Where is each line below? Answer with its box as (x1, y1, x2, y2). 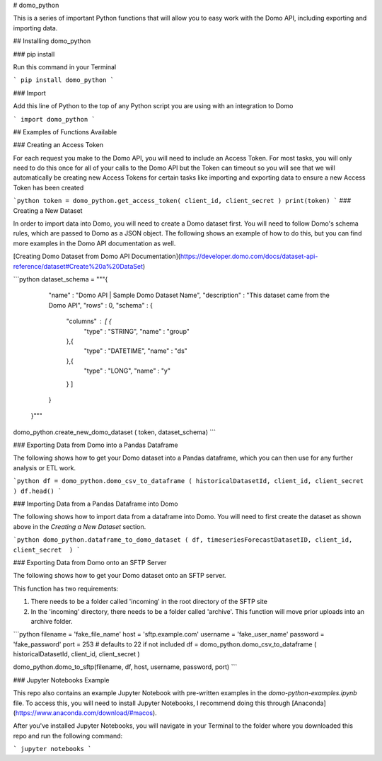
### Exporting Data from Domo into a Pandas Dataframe (13, 441, 178, 449)
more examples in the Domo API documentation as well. (13, 239, 176, 248)
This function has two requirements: (13, 584, 119, 593)
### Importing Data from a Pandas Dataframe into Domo (13, 499, 178, 509)
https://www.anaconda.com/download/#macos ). (15, 709, 157, 717)
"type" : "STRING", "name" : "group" (83, 327, 190, 335)
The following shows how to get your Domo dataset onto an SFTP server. (13, 571, 226, 580)
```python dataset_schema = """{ (13, 274, 108, 283)
